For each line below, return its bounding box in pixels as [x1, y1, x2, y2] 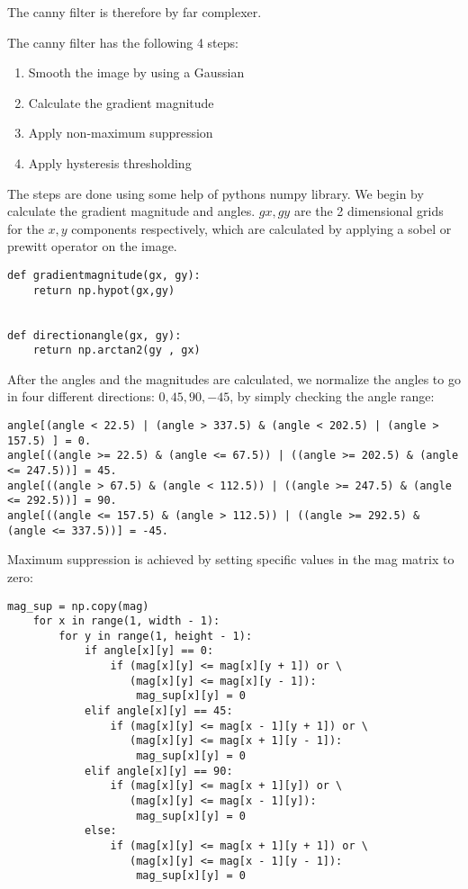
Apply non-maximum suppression [28, 123, 213, 142]
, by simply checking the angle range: [229, 387, 435, 406]
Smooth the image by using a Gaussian [28, 63, 245, 82]
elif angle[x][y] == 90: [84, 764, 233, 777]
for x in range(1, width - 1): [32, 615, 220, 628]
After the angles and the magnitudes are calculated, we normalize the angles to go [7, 369, 461, 388]
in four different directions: [7, 387, 155, 406]
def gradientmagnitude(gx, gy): [7, 268, 201, 282]
